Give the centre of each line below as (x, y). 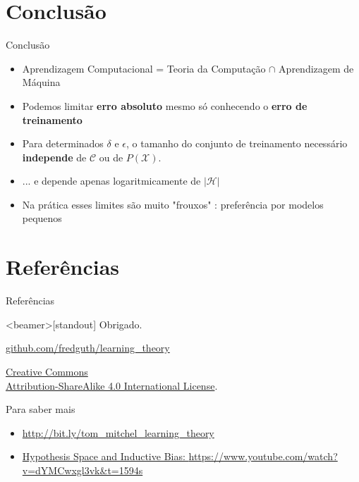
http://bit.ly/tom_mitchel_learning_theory (118, 432)
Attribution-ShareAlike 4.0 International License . (112, 385)
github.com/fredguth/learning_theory (88, 348)
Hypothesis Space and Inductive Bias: (104, 456)
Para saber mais (41, 409)
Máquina (41, 82)
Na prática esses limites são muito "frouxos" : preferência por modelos (173, 204)
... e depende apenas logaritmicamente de (111, 181)
